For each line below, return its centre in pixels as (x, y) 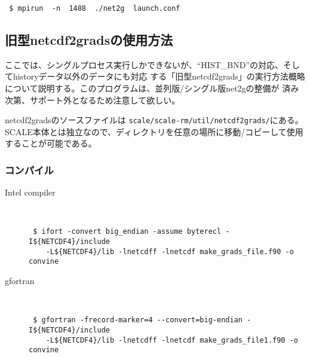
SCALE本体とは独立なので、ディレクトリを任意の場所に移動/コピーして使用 (154, 131)
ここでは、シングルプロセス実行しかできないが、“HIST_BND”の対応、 (144, 64)
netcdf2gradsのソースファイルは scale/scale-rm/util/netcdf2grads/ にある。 (154, 120)
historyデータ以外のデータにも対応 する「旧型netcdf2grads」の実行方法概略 (159, 76)
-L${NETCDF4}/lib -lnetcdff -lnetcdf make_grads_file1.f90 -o (172, 340)
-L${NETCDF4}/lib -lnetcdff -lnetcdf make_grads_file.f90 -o (170, 251)
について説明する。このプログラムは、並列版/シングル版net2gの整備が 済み (152, 88)
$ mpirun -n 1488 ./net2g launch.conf (95, 8)
